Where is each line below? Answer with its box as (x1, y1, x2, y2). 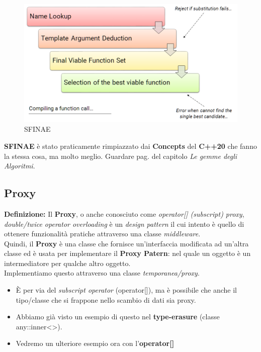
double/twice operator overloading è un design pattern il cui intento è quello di (4, 218, 244, 229)
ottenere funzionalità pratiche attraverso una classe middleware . (4, 228, 201, 239)
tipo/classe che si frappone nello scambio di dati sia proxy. (16, 294, 196, 305)
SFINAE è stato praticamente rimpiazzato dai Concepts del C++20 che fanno (4, 140, 257, 151)
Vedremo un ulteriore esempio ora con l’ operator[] (16, 338, 175, 348)
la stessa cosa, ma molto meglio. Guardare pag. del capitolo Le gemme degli (4, 150, 237, 161)
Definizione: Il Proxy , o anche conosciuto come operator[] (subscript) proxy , (4, 208, 244, 219)
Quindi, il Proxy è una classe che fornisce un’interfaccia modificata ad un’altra (4, 238, 249, 248)
